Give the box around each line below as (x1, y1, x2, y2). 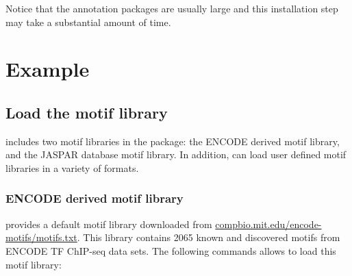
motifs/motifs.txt (5, 230, 77, 244)
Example (5, 55, 90, 83)
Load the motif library (5, 101, 168, 123)
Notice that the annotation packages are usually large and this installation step (5, 1, 338, 15)
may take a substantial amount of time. (5, 14, 171, 29)
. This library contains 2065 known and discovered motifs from (77, 230, 340, 244)
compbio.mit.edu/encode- (215, 216, 322, 231)
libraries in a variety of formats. (5, 160, 139, 175)
